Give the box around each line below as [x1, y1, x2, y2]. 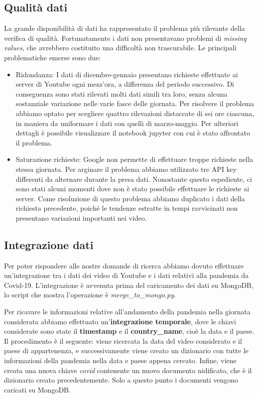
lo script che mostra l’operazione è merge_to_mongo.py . [4, 289, 176, 300]
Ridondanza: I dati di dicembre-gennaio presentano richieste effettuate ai [15, 69, 238, 79]
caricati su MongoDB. [4, 384, 71, 395]
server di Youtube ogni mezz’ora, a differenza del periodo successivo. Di [15, 79, 234, 89]
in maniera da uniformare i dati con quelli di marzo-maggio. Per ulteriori [15, 118, 239, 128]
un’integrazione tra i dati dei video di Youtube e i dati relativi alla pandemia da [4, 270, 249, 280]
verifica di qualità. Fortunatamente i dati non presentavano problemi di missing [4, 32, 247, 43]
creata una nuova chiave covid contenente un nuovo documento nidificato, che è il [4, 365, 252, 375]
